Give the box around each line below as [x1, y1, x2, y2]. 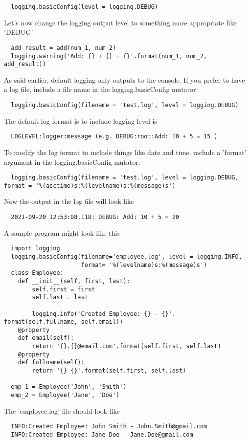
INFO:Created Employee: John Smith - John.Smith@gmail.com [11, 423, 207, 430]
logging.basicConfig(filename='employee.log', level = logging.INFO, [11, 253, 242, 260]
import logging [11, 245, 60, 252]
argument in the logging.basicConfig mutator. [4, 156, 140, 167]
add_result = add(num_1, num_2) [11, 44, 116, 51]
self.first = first [32, 286, 95, 293]
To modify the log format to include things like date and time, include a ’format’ [4, 147, 247, 157]
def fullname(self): [18, 359, 85, 366]
